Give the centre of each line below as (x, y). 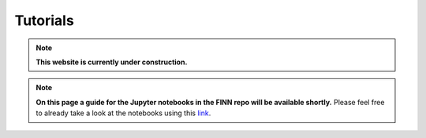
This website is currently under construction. (112, 62)
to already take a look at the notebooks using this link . (123, 113)
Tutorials (44, 20)
